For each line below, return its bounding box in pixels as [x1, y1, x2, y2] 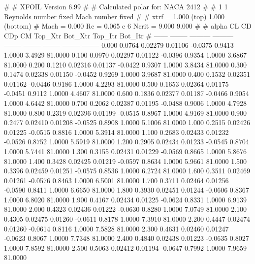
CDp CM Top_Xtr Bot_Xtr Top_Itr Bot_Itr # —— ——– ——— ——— [4, 30, 233, 40]
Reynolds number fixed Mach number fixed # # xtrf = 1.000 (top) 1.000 [4, 11, 225, 21]
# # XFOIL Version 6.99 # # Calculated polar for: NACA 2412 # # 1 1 [4, 1, 228, 11]
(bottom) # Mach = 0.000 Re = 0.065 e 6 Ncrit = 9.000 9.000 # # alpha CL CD [4, 21, 252, 31]
